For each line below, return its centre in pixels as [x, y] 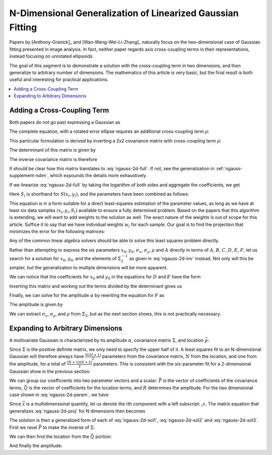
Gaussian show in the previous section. [50, 371]
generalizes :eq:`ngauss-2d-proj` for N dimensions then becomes [77, 411]
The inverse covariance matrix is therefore [53, 159]
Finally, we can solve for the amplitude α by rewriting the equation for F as [87, 295]
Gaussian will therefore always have [47, 356]
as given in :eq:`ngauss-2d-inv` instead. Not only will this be [191, 259]
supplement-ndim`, [29, 176]
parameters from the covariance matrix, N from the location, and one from [179, 356]
